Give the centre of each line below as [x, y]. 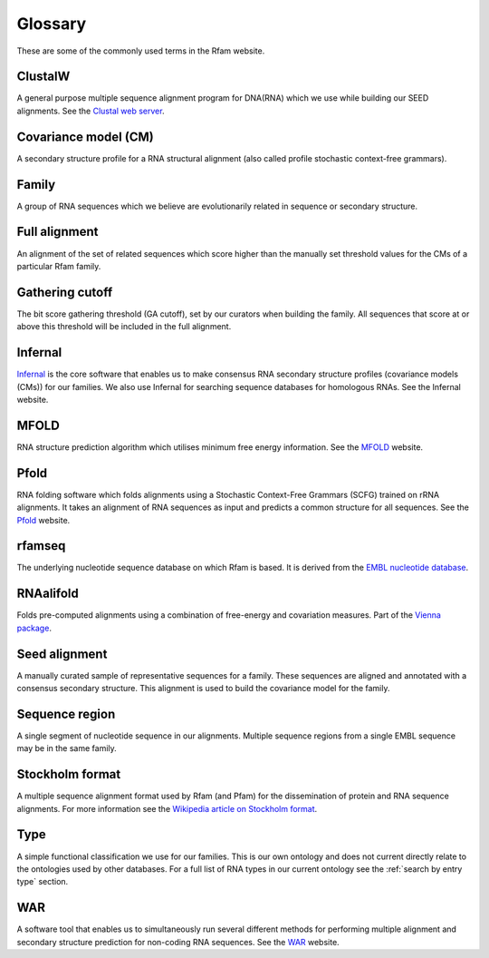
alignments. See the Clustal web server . [91, 111]
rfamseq [41, 546]
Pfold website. [43, 520]
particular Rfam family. [59, 266]
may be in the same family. [67, 748]
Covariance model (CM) [85, 137]
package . [34, 628]
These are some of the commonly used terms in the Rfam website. [141, 51]
